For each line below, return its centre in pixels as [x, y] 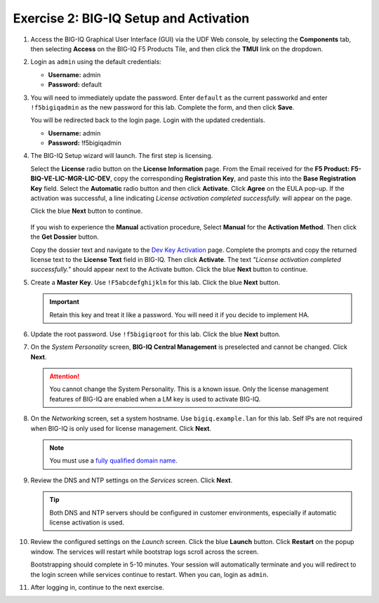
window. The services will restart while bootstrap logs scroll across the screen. [145, 552]
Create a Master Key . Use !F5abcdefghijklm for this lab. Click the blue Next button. [155, 282]
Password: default [75, 85]
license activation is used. [87, 522]
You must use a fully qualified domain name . [114, 460]
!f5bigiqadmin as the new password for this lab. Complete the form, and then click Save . [162, 107]
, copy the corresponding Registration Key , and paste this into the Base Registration [233, 178]
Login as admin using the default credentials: [96, 62]
